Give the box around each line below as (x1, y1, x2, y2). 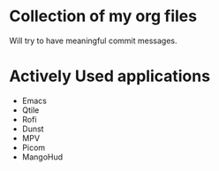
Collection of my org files (9, 6, 197, 26)
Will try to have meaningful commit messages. (9, 35, 177, 46)
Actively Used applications (9, 66, 210, 86)
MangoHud (21, 152, 64, 162)
